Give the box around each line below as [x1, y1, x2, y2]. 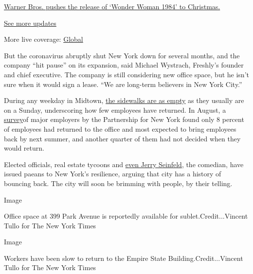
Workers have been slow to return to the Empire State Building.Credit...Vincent [4, 253, 243, 263]
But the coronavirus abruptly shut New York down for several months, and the [4, 50, 240, 60]
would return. [4, 143, 44, 153]
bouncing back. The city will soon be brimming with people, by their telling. [4, 178, 233, 188]
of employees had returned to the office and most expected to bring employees [4, 123, 236, 134]
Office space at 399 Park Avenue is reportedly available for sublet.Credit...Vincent [4, 211, 248, 221]
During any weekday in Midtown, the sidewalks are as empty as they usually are [4, 95, 244, 105]
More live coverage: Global [4, 34, 83, 44]
